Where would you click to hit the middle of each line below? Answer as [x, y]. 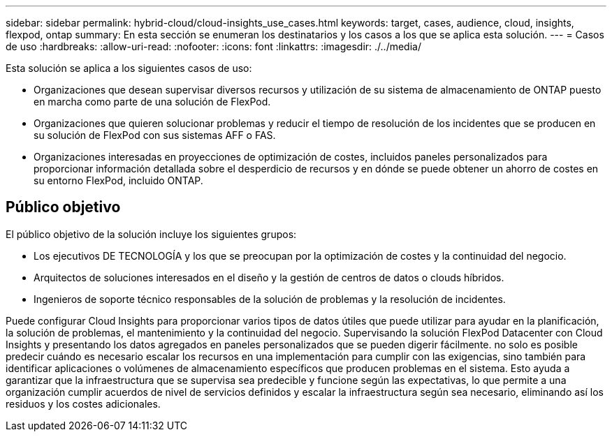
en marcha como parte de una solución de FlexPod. [152, 102]
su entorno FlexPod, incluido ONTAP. [118, 180]
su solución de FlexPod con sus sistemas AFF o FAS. [155, 135]
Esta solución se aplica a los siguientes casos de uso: [129, 68]
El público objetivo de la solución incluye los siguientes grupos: [151, 234]
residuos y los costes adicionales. [83, 403]
